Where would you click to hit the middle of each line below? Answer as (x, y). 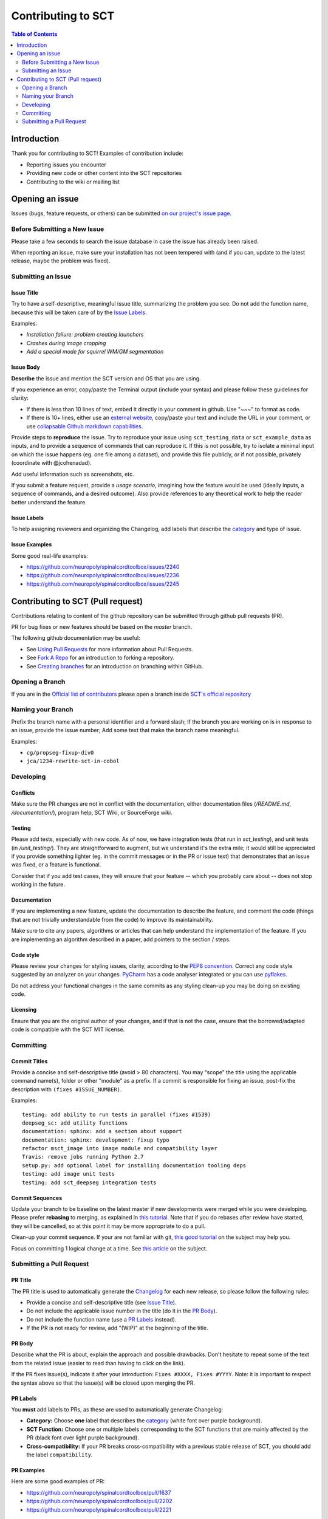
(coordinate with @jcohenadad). (52, 463)
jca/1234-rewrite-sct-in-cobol (73, 761)
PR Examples (28, 1470)
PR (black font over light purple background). (83, 1438)
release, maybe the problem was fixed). (61, 261)
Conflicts (23, 792)
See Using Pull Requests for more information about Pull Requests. (110, 649)
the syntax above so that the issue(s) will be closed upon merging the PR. (103, 1383)
